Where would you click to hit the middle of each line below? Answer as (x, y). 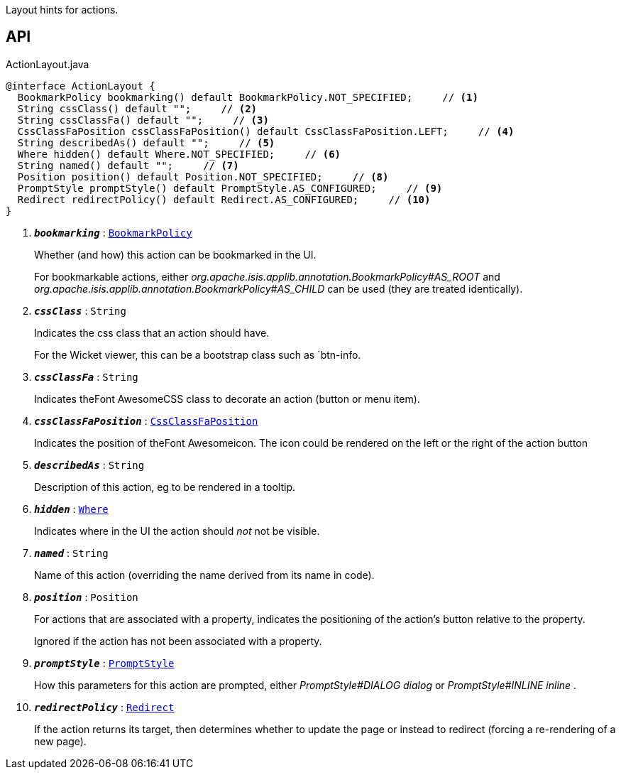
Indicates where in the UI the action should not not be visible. (177, 531)
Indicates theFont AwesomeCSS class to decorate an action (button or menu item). (227, 399)
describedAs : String (89, 465)
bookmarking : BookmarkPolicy (113, 232)
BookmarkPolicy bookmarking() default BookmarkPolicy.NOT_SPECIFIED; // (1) (248, 97)
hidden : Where (71, 509)
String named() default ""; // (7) (128, 165)
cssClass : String (80, 310)
